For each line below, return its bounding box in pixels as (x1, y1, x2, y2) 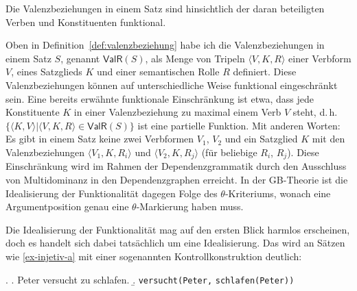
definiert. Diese (233, 64, 297, 79)
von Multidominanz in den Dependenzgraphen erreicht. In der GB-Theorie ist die (5, 172, 348, 186)
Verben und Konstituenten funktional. (5, 14, 166, 29)
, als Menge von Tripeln (145, 51, 245, 65)
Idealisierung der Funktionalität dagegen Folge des (5, 186, 218, 200)
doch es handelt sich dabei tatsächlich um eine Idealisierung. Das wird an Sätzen (5, 236, 345, 250)
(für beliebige (201, 144, 257, 159)
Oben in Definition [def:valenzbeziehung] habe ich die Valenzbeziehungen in (5, 38, 325, 52)
